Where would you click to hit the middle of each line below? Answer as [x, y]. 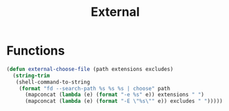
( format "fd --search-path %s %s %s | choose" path [94, 88]
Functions [36, 51]
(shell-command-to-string [53, 82]
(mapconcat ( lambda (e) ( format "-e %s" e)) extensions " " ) [114, 95]
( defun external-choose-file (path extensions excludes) [90, 69]
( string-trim [31, 75]
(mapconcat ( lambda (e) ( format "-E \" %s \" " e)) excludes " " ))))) [124, 101]
